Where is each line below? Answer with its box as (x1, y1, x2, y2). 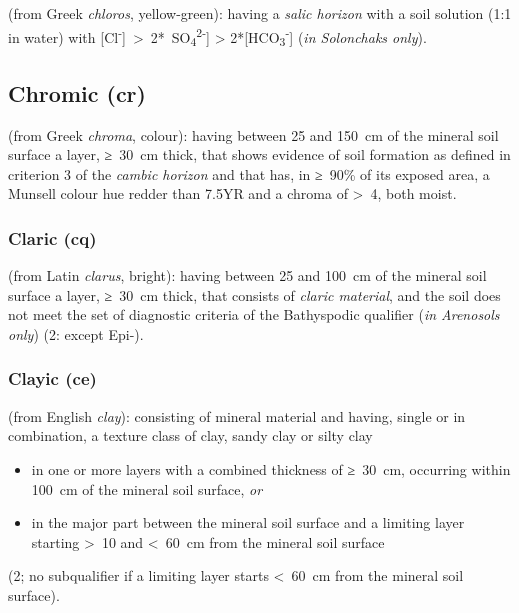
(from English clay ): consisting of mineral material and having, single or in (8, 405, 466, 426)
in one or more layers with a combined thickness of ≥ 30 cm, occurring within (31, 458, 511, 479)
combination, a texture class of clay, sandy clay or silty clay (8, 425, 373, 446)
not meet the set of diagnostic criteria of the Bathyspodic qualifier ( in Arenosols (8, 304, 500, 325)
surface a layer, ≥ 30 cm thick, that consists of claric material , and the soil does (8, 284, 501, 305)
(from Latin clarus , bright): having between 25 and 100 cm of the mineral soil (8, 265, 487, 286)
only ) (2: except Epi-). (8, 323, 144, 344)
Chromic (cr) (8, 77, 146, 108)
